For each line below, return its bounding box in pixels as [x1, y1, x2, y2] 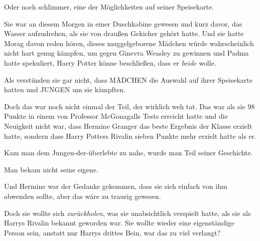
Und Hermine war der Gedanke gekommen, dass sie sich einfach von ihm [4, 181, 227, 191]
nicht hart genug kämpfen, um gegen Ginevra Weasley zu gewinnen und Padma [4, 48, 249, 58]
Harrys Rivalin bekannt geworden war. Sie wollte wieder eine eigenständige [4, 217, 235, 228]
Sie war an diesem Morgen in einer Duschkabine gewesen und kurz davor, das [4, 18, 242, 29]
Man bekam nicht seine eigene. [4, 164, 98, 174]
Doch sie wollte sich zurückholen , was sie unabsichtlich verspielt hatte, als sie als [4, 207, 251, 218]
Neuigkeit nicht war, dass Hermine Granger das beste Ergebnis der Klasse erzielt [4, 120, 252, 131]
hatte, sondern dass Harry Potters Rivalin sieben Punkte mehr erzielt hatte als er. [4, 130, 256, 141]
